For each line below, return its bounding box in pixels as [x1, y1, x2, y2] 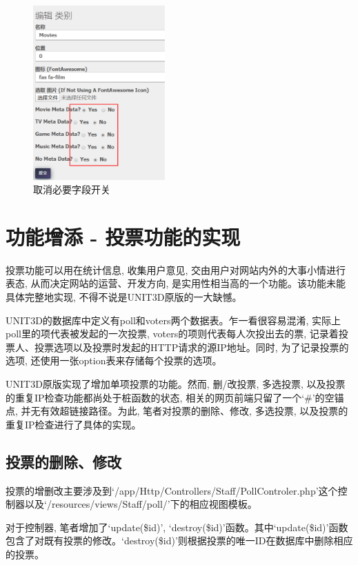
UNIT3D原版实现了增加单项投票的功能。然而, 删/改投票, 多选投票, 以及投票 [6, 377, 346, 391]
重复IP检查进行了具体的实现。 [6, 417, 141, 431]
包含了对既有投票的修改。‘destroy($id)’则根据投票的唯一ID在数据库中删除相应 [6, 533, 353, 548]
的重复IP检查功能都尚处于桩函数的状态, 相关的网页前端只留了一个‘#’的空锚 [6, 390, 344, 404]
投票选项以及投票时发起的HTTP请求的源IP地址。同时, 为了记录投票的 [34, 339, 349, 354]
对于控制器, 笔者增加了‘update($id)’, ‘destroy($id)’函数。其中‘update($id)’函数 [6, 519, 348, 534]
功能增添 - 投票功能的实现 [6, 222, 241, 250]
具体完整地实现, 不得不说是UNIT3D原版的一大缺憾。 [6, 290, 242, 304]
